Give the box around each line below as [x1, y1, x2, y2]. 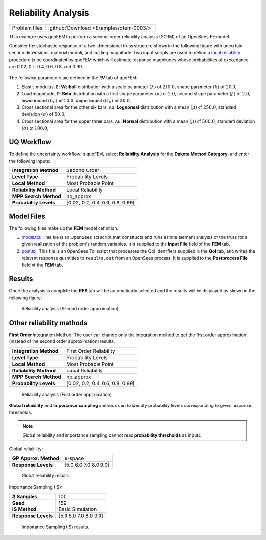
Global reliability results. [21, 473, 70, 479]
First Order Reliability [66, 347, 115, 354]
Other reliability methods [9, 318, 88, 327]
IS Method [12, 506, 37, 512]
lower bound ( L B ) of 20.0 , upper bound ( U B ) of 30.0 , [21, 98, 131, 104]
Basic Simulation [58, 506, 97, 512]
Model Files [9, 212, 45, 221]
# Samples [12, 493, 38, 500]
